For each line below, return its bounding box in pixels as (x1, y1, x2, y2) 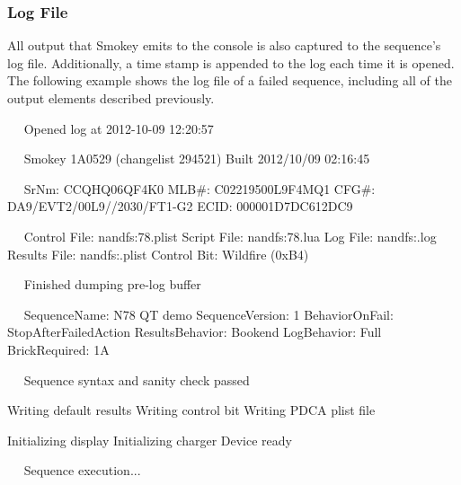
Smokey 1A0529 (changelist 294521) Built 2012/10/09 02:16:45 (23, 149, 370, 168)
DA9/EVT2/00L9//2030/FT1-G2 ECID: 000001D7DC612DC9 (7, 197, 353, 216)
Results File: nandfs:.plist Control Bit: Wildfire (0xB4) (7, 244, 309, 263)
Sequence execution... (23, 461, 141, 480)
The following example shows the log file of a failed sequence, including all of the (7, 71, 452, 90)
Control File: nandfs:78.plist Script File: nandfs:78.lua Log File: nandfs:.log (23, 226, 437, 245)
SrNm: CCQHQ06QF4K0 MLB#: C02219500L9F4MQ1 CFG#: (23, 179, 376, 198)
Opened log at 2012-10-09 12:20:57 (23, 119, 214, 137)
